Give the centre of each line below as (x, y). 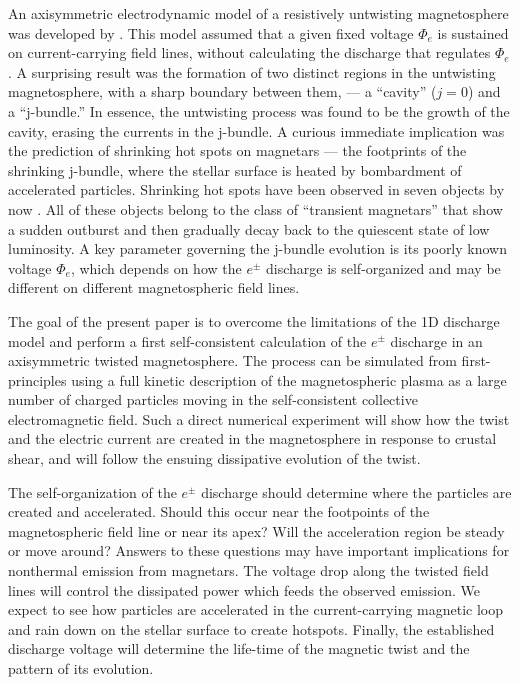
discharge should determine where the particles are (356, 491)
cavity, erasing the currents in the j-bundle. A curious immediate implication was (256, 130)
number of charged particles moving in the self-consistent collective (213, 399)
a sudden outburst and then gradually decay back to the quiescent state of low (249, 228)
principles (37, 379)
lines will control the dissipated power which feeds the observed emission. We (244, 589)
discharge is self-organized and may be (383, 267)
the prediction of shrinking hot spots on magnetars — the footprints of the (237, 150)
